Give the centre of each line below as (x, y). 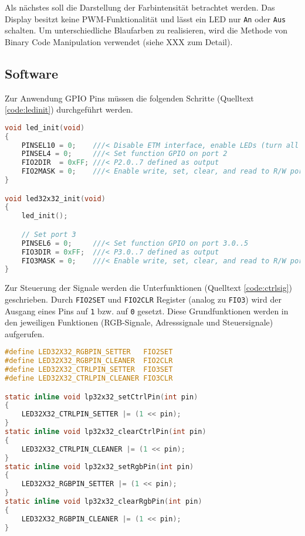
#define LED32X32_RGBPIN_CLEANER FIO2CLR (89, 361)
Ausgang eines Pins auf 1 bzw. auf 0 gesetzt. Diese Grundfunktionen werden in (147, 311)
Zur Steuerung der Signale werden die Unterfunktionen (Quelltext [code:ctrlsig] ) (148, 288)
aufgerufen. (25, 333)
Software (32, 73)
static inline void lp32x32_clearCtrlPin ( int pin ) (106, 432)
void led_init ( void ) (45, 128)
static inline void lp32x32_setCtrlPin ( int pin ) (101, 397)
